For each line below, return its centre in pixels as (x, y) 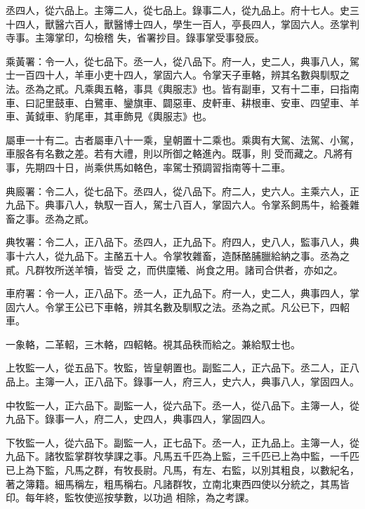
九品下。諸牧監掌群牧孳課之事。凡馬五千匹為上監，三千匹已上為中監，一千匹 (182, 456)
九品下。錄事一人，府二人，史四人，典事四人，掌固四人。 (138, 419)
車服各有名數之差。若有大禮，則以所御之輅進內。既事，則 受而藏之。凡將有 (179, 153)
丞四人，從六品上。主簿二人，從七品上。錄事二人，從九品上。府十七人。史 (178, 10)
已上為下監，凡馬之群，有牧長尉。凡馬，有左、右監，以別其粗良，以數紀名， (182, 470)
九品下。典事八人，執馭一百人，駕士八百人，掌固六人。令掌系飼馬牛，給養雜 (182, 205)
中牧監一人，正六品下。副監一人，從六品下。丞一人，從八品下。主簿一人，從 (182, 405)
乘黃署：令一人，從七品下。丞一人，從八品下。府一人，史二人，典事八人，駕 (182, 61)
